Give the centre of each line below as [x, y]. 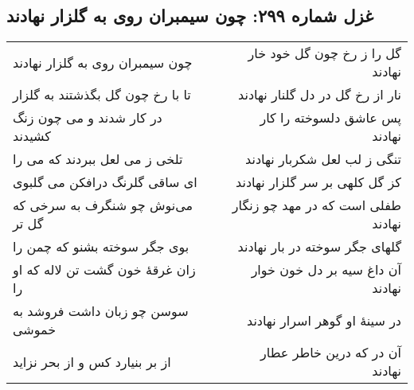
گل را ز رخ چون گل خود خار [324, 53]
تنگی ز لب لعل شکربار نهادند [323, 159]
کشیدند [32, 136]
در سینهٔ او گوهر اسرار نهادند [324, 320]
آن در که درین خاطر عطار [331, 353]
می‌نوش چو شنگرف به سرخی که [103, 205]
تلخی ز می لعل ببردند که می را [98, 159]
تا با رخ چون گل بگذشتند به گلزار [102, 95]
